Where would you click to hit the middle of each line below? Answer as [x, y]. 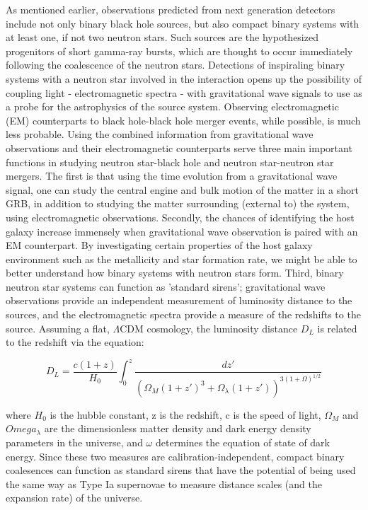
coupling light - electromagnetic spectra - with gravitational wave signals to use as [184, 92]
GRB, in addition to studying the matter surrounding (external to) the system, [178, 203]
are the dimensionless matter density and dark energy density [178, 428]
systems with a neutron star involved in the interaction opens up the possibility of [184, 78]
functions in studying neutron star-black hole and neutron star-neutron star [170, 162]
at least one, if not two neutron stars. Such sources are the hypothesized [162, 37]
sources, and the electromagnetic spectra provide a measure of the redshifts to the [183, 314]
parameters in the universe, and [74, 442]
